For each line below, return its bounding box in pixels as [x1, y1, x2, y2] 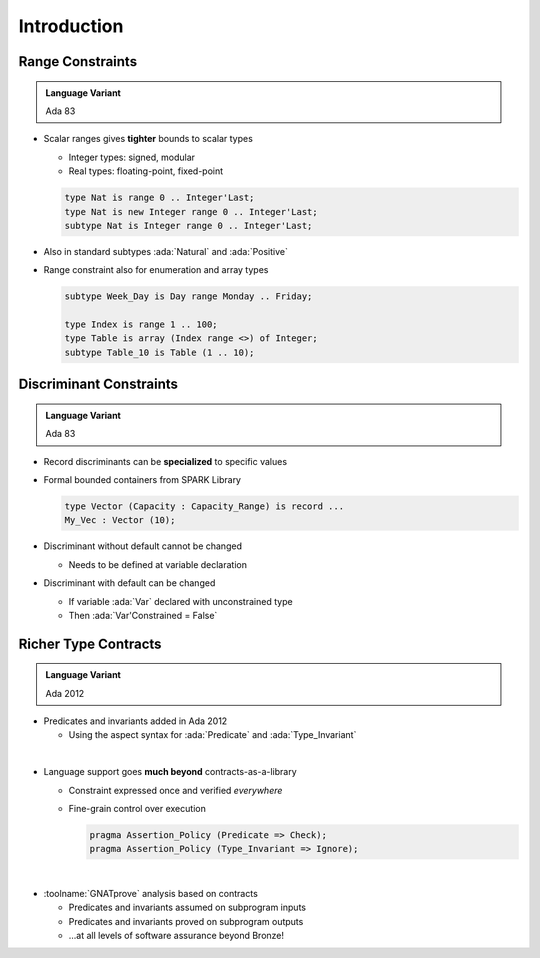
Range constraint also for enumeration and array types [43, 264, 269, 276]
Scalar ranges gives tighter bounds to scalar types [43, 133, 254, 145]
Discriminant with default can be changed [43, 577, 216, 589]
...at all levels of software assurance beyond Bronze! [68, 929, 285, 941]
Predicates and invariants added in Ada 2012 [43, 715, 228, 727]
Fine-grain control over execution [68, 803, 207, 815]
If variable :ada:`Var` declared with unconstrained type [68, 595, 294, 607]
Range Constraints [18, 53, 138, 70]
